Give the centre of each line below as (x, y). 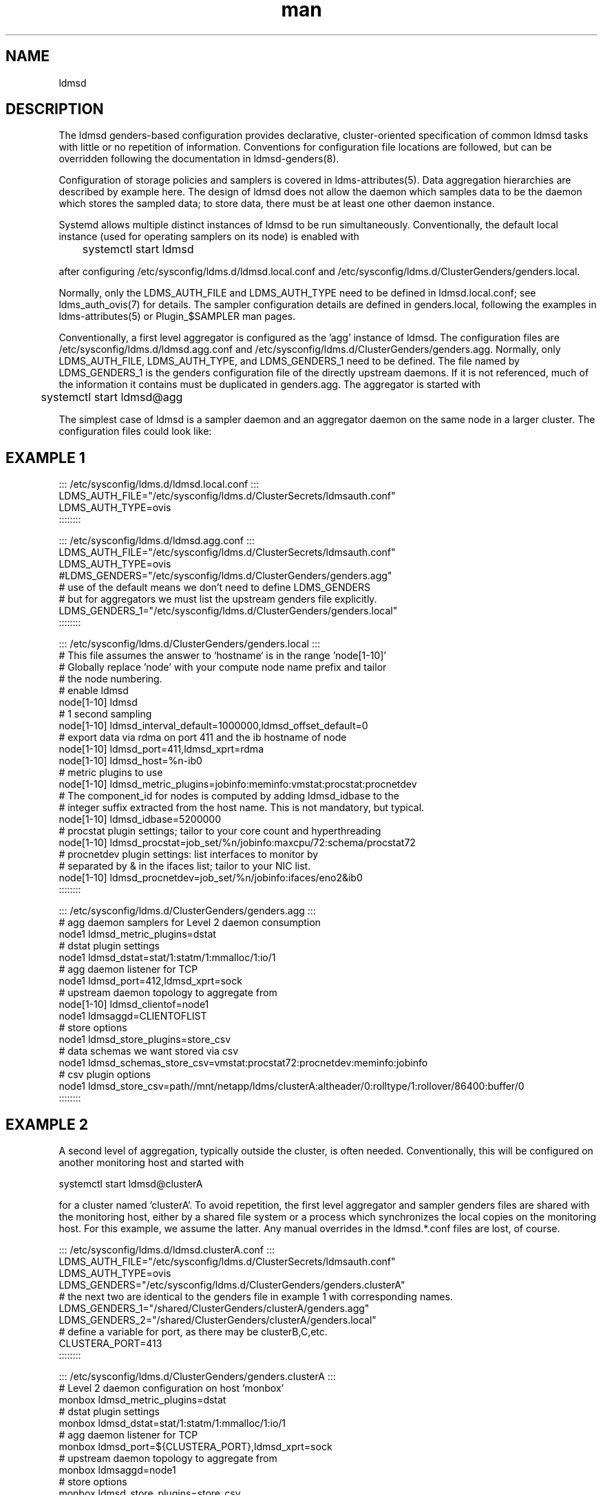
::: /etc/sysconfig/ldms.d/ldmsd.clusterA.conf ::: (167, 1250)
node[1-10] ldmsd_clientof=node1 (134, 1004)
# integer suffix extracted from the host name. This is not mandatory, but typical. (242, 808)
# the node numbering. (110, 679)
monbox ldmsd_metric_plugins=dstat (142, 1400)
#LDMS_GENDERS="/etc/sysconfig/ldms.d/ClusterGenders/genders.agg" (225, 576)
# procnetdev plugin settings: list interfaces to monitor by (189, 854)
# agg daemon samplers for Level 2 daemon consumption (190, 923)
